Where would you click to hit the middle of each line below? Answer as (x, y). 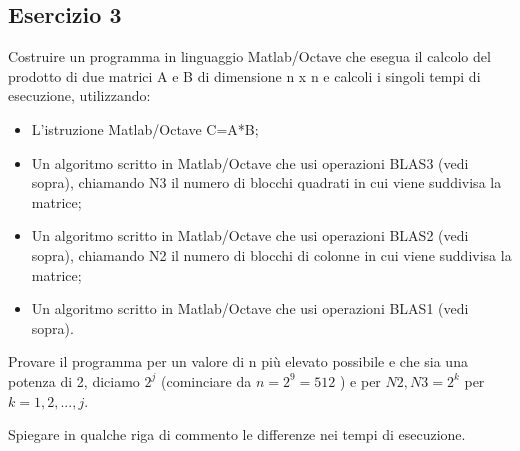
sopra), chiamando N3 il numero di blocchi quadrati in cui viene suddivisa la (266, 182)
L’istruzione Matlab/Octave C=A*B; (145, 128)
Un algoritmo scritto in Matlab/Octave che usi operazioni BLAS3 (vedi (250, 162)
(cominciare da (206, 380)
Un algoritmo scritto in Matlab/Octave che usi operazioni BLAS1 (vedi (250, 308)
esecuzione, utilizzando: (79, 95)
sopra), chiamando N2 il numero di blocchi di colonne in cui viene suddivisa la (271, 254)
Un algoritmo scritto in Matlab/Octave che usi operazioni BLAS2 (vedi (250, 235)
